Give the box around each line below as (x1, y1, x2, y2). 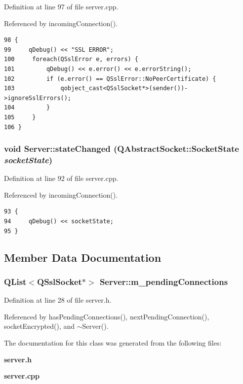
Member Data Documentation (4, 249, 162, 265)
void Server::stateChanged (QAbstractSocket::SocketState (4, 142, 239, 155)
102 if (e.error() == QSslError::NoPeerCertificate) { (4, 75, 216, 82)
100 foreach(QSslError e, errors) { (4, 56, 139, 63)
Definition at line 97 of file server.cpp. (4, 1, 119, 11)
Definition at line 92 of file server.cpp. (4, 173, 119, 183)
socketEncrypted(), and (4, 321, 75, 331)
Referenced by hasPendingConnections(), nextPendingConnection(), (4, 311, 209, 321)
